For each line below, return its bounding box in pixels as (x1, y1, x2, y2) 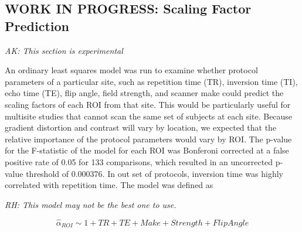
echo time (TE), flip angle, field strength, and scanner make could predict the (5, 87, 284, 99)
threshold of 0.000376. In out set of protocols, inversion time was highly (26, 167, 283, 179)
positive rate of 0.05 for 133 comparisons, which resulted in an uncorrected (5, 155, 273, 168)
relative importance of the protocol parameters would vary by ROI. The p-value (5, 132, 292, 145)
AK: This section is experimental (5, 44, 123, 56)
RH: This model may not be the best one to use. (5, 198, 177, 210)
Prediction (5, 16, 69, 35)
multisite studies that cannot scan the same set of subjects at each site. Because (5, 110, 293, 122)
